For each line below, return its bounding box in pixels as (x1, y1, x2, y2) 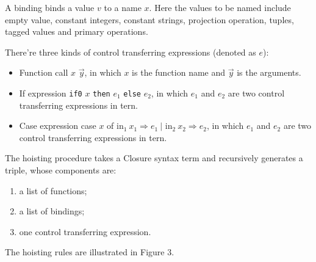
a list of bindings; (19, 205, 85, 217)
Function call (19, 66, 68, 79)
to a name (104, 1, 142, 13)
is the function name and (132, 66, 226, 79)
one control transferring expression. (19, 225, 151, 238)
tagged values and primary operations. (5, 25, 148, 38)
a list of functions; (19, 184, 87, 197)
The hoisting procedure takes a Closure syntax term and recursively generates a (5, 151, 303, 164)
